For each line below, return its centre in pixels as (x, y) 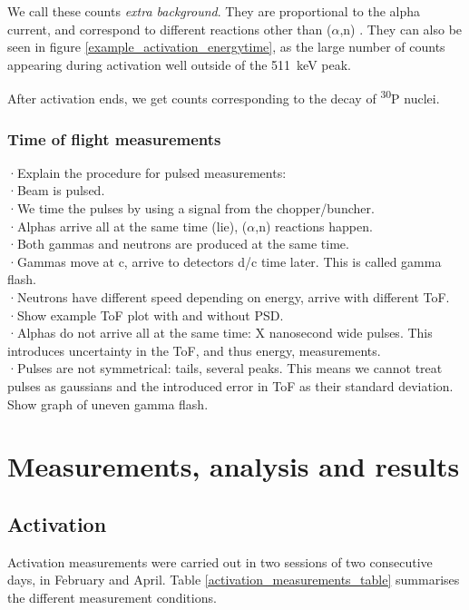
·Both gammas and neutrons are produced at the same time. (178, 244)
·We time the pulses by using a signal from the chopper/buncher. (191, 208)
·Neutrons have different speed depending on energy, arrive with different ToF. (229, 297)
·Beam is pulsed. (56, 190)
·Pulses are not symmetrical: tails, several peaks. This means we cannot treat (225, 368)
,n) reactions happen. (314, 226)
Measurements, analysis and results (234, 466)
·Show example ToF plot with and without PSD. (146, 315)
